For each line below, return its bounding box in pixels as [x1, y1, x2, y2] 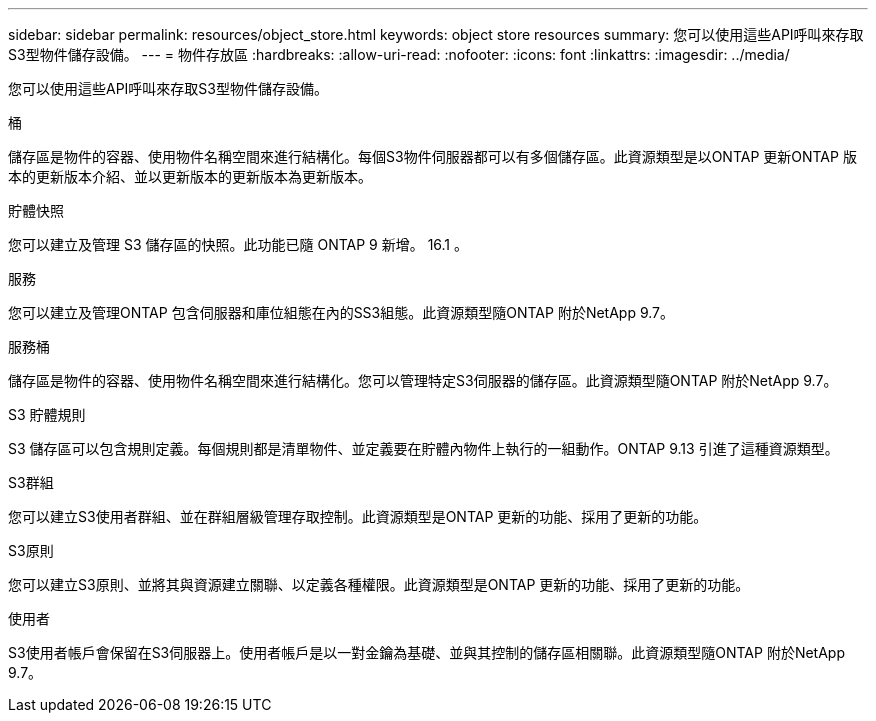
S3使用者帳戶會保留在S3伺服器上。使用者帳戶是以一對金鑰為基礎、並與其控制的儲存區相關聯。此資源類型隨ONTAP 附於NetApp [8, 644, 845, 661]
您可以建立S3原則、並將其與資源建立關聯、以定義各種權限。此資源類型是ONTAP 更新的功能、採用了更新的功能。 [8, 576, 750, 593]
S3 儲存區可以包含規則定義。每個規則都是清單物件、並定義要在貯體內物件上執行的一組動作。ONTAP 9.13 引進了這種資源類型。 [8, 440, 839, 457]
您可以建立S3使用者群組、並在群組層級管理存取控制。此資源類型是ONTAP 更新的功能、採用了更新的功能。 [8, 508, 708, 525]
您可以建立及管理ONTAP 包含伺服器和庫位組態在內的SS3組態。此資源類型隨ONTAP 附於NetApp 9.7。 [8, 304, 675, 321]
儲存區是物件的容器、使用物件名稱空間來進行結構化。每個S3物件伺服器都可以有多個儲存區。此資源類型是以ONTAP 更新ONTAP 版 [8, 148, 857, 165]
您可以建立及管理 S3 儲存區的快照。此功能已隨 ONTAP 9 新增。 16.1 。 [8, 236, 468, 253]
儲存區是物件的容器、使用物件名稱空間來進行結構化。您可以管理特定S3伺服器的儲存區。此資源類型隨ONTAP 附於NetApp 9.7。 [8, 372, 838, 389]
